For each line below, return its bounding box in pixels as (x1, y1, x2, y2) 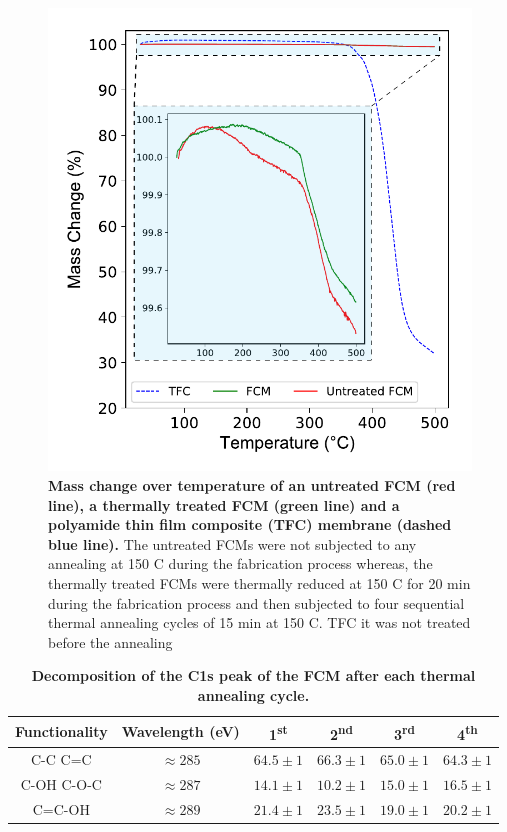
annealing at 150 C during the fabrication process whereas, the (48, 553, 433, 574)
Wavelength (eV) (121, 721, 240, 742)
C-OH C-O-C (20, 773, 102, 794)
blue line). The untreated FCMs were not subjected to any (48, 533, 417, 554)
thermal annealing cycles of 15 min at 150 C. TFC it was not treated (48, 612, 471, 633)
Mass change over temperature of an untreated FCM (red (48, 475, 456, 496)
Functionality (15, 721, 108, 742)
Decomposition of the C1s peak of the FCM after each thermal (31, 665, 476, 686)
